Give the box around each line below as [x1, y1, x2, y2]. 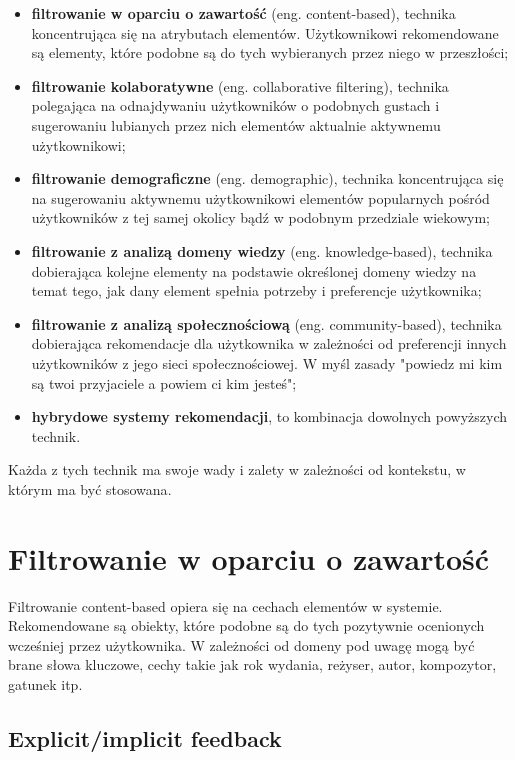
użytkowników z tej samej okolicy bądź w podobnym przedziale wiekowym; [31, 207, 490, 228]
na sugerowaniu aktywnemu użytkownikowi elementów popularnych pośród [31, 187, 490, 208]
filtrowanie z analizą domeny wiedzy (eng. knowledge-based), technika [31, 240, 493, 261]
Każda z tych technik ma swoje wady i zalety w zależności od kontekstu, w [8, 459, 466, 480]
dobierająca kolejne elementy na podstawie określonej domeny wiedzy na [31, 260, 477, 281]
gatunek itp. [8, 673, 83, 694]
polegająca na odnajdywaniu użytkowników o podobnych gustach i [31, 95, 440, 116]
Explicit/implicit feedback [8, 722, 282, 753]
